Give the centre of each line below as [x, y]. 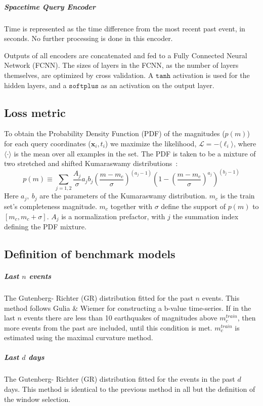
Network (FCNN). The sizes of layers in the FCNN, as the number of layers [121, 65]
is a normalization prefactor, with [113, 216]
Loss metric [35, 112]
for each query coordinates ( [48, 143]
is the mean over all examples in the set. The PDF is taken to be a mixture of [135, 153]
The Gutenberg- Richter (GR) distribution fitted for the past [99, 297]
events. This [221, 297]
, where [245, 143]
